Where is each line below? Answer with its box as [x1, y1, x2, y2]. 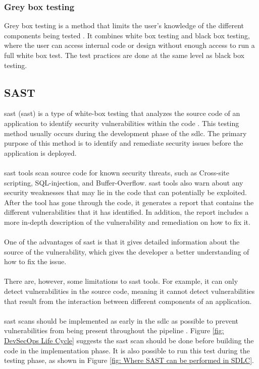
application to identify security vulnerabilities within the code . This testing [4, 117, 239, 128]
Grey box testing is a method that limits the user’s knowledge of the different [4, 20, 244, 31]
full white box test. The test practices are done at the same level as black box [4, 50, 244, 60]
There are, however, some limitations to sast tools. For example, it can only [4, 276, 238, 286]
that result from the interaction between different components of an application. [4, 295, 252, 306]
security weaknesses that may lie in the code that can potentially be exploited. [4, 187, 247, 198]
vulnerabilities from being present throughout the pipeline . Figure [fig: [4, 325, 224, 336]
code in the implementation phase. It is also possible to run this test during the [4, 345, 250, 355]
